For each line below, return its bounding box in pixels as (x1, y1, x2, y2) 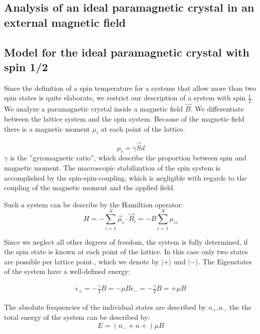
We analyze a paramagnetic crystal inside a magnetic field (4, 103, 183, 114)
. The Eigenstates (198, 256, 252, 266)
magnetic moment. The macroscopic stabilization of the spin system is (4, 162, 221, 173)
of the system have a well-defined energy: (4, 266, 130, 276)
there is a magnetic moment (4, 123, 90, 134)
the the (229, 301, 251, 312)
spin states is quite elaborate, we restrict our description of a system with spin (4, 92, 246, 103)
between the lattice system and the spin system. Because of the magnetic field (4, 114, 244, 124)
